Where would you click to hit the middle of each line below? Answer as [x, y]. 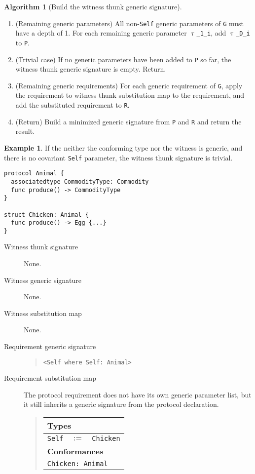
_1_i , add [211, 33]
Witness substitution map [43, 313]
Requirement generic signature [50, 346]
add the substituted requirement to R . [73, 105]
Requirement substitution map [50, 378]
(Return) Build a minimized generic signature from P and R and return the [128, 121]
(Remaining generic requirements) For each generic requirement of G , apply [129, 85]
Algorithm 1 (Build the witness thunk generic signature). [93, 6]
